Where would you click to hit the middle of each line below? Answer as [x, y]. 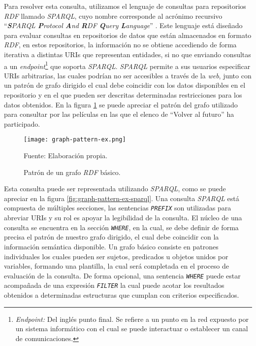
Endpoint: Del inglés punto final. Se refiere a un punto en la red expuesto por [132, 319]
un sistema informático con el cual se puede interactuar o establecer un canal [132, 329]
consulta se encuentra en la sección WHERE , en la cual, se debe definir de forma [121, 227]
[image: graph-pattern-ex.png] [75, 140]
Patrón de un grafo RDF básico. [72, 172]
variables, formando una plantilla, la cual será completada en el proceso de [116, 266]
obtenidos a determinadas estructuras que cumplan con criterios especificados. [122, 295]
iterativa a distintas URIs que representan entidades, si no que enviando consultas [128, 54]
